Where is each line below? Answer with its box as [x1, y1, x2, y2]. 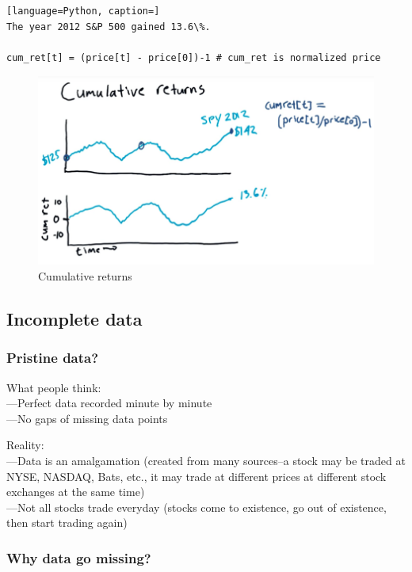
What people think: [6, 379, 101, 395]
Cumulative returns [38, 268, 132, 284]
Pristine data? [6, 348, 99, 368]
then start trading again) [6, 514, 128, 531]
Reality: [6, 437, 44, 453]
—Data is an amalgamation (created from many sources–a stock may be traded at [6, 452, 406, 468]
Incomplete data [6, 306, 143, 330]
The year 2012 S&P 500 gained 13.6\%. [6, 21, 211, 32]
